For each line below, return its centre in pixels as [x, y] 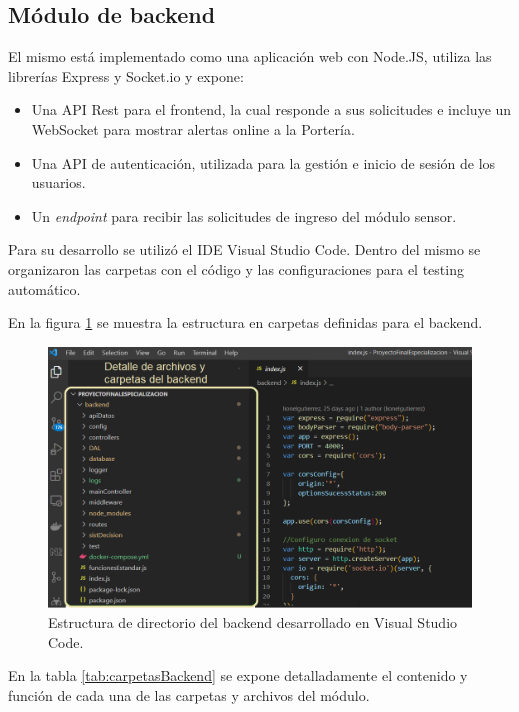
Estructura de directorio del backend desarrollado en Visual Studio [253, 622]
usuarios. [58, 182]
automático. [44, 288]
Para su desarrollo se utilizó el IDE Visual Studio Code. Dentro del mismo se [244, 249]
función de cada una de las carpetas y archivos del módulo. [189, 694]
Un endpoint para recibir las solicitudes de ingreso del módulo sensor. [244, 215]
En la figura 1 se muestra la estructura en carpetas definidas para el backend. [245, 322]
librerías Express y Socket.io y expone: [126, 75]
